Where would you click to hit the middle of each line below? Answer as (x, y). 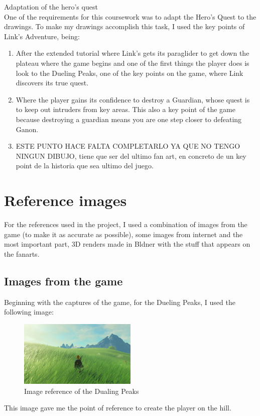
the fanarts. (22, 253)
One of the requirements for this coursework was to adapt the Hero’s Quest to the (130, 16)
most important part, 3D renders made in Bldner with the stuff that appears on (127, 244)
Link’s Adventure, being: (42, 36)
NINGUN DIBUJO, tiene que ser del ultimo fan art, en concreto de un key (131, 155)
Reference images (66, 200)
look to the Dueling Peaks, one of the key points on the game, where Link (129, 73)
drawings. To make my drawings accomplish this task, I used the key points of (124, 26)
